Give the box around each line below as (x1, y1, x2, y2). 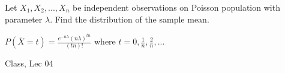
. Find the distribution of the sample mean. (50, 12, 209, 25)
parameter (5, 12, 43, 25)
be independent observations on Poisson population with (72, 1, 280, 13)
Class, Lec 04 (5, 57, 53, 69)
